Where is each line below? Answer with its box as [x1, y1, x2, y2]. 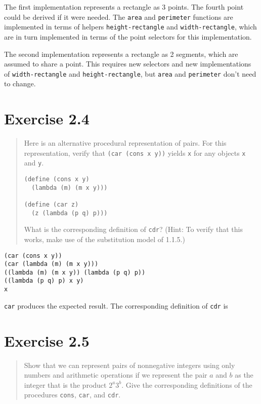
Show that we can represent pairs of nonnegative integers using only [24, 359, 235, 370]
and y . [24, 157, 44, 168]
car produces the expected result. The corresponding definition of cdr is [4, 300, 228, 311]
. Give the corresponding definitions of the [121, 379, 252, 390]
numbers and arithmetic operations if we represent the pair [24, 369, 207, 380]
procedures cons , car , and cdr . [24, 389, 121, 400]
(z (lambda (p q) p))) [31, 209, 108, 217]
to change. [4, 78, 36, 89]
